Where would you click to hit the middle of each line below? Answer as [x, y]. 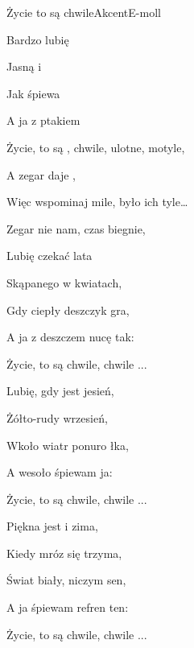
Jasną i [24, 66]
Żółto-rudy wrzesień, [57, 417]
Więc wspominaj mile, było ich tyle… [97, 202]
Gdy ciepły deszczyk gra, [68, 310]
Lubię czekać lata [50, 256]
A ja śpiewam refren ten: [68, 607]
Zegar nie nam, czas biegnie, [76, 228]
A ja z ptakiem [43, 120]
